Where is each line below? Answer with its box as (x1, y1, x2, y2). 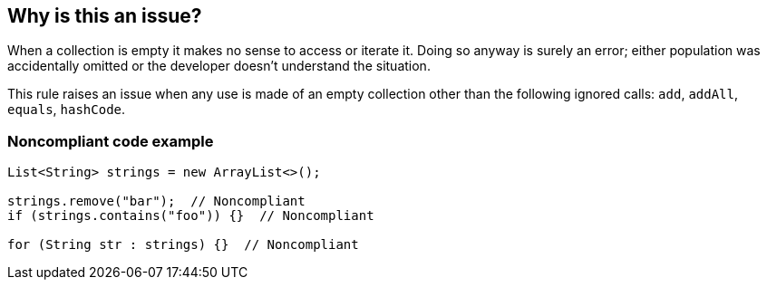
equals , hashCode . (7, 101, 126, 118)
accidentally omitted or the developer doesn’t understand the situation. (7, 58, 431, 74)
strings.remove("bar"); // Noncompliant (7, 194, 306, 209)
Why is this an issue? (7, 5, 202, 27)
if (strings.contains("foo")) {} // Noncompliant (7, 208, 374, 224)
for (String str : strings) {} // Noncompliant (7, 237, 359, 253)
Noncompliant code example (7, 131, 214, 150)
